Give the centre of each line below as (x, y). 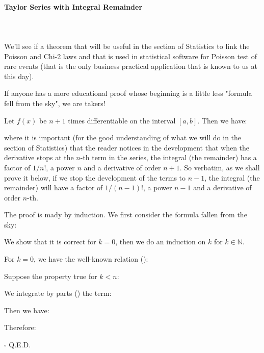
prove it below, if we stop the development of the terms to (95, 177)
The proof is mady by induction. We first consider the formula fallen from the (126, 215)
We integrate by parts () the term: (58, 293)
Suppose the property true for (51, 276)
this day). (19, 76)
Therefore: (20, 327)
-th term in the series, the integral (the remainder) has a (168, 157)
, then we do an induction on (161, 242)
